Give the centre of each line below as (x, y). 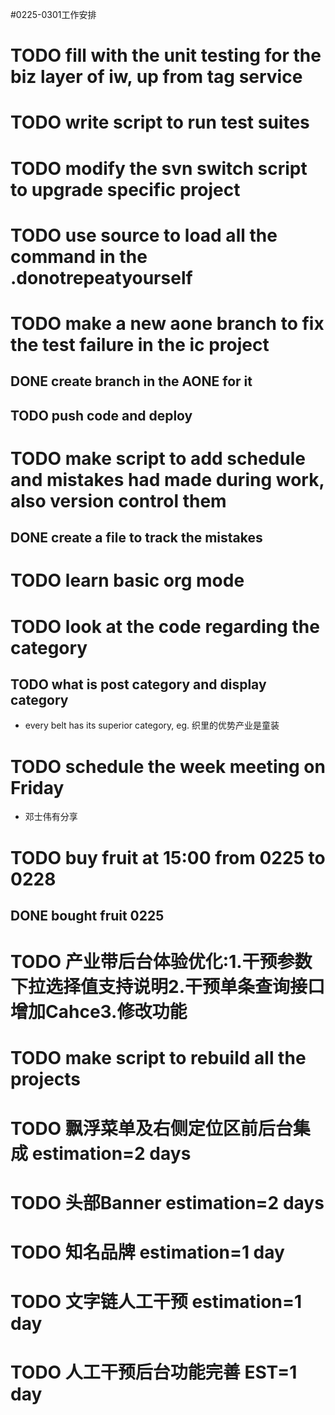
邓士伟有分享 (51, 817)
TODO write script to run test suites (160, 122)
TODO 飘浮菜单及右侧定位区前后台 (151, 1128)
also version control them (118, 500)
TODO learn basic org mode (127, 580)
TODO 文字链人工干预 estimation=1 (156, 1302)
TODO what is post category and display (138, 684)
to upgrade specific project (125, 189)
